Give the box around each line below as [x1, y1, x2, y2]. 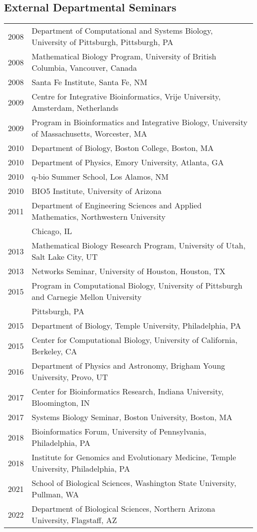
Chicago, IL [32, 225, 72, 237]
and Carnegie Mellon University [32, 291, 142, 303]
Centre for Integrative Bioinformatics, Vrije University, [32, 91, 221, 102]
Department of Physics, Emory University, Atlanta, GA [32, 156, 224, 168]
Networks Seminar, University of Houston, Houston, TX [32, 265, 226, 277]
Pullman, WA [32, 488, 79, 500]
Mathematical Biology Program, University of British [32, 50, 216, 62]
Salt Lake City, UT [32, 251, 98, 263]
